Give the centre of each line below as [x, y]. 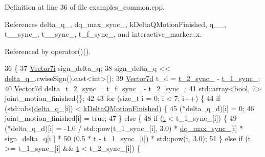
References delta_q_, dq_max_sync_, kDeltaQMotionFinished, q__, [115, 24]
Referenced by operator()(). [48, 51]
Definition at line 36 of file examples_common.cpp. [85, 7]
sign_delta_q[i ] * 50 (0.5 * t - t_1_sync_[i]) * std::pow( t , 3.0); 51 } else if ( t [128, 138]
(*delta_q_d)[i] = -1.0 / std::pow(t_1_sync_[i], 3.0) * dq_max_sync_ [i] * [124, 128]
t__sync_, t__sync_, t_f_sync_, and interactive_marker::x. [103, 34]
